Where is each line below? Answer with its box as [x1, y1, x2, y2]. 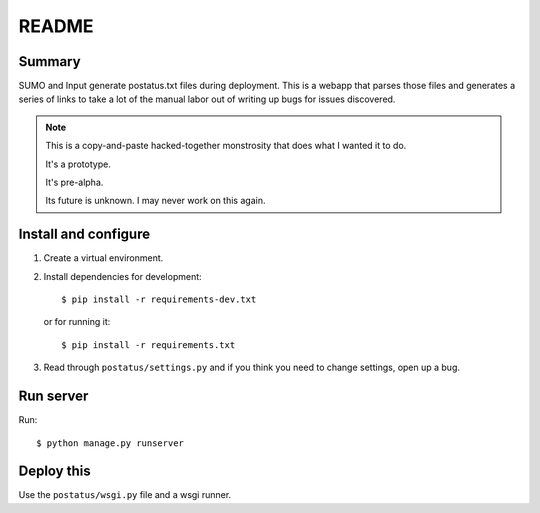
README [18, 15, 94, 37]
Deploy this [18, 463, 91, 480]
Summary [18, 53, 81, 70]
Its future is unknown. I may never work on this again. [45, 195, 266, 207]
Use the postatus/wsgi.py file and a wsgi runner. [18, 489, 232, 501]
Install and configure [18, 226, 150, 243]
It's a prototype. [45, 158, 112, 170]
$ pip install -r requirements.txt [61, 339, 236, 350]
